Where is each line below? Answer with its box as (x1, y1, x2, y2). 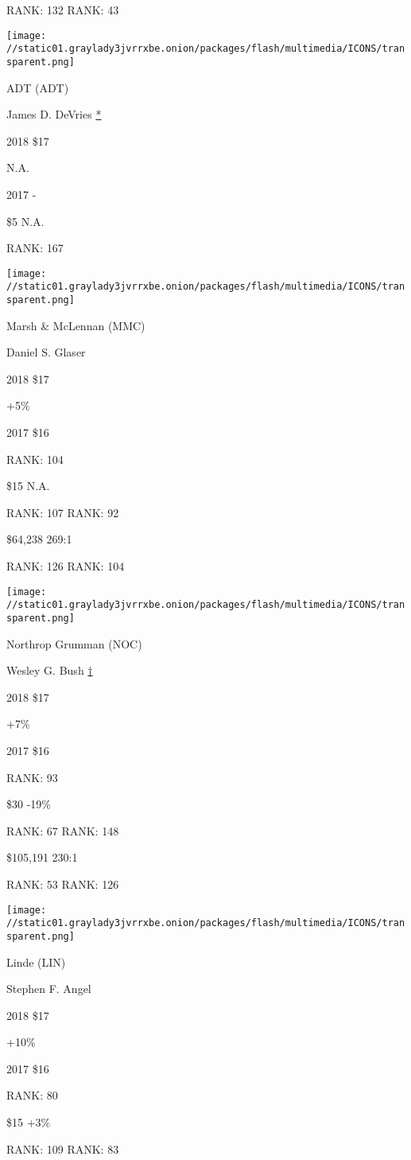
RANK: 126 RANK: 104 (6, 558, 125, 574)
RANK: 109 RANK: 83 (6, 1140, 119, 1157)
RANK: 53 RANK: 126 (6, 875, 119, 892)
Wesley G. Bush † (6, 662, 93, 679)
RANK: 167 (6, 239, 64, 256)
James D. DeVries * (6, 106, 102, 123)
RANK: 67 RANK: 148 (6, 822, 119, 839)
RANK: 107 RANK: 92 (6, 504, 119, 520)
